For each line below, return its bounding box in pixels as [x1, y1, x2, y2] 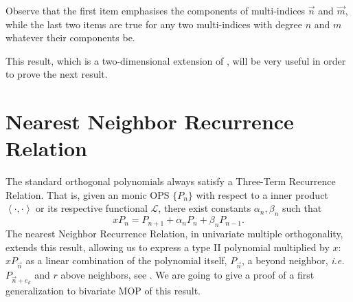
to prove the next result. [5, 67, 108, 81]
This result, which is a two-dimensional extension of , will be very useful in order [5, 53, 346, 67]
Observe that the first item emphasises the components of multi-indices [5, 3, 306, 17]
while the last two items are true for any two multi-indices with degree [5, 17, 302, 31]
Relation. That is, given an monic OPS [5, 187, 170, 202]
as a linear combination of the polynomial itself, [25, 253, 227, 268]
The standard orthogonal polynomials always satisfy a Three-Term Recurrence [5, 174, 336, 188]
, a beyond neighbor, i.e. [241, 253, 345, 268]
